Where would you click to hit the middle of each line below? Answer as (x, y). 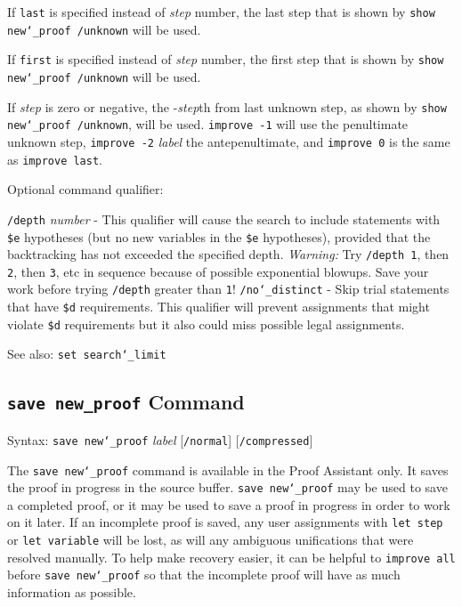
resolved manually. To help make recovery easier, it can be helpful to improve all (231, 557)
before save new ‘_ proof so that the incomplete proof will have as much (204, 575)
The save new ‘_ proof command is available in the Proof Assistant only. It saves (228, 469)
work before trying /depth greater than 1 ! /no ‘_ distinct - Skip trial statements (228, 289)
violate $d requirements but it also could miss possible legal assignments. (206, 324)
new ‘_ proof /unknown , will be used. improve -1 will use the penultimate (208, 124)
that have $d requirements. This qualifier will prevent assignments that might (219, 307)
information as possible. (72, 592)
